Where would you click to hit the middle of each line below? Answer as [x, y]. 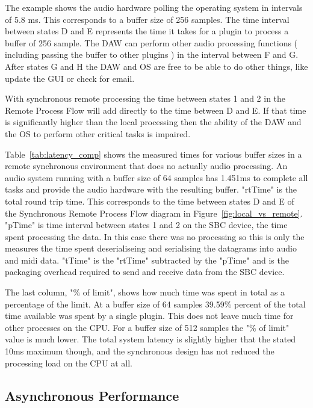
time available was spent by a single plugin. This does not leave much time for [149, 316]
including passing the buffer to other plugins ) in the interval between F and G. [152, 54]
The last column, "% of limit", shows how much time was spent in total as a [145, 292]
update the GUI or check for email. [70, 78]
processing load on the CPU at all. [69, 363]
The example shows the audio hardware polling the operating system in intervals [154, 7]
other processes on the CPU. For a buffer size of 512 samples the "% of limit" [147, 327]
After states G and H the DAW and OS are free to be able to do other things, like [156, 66]
